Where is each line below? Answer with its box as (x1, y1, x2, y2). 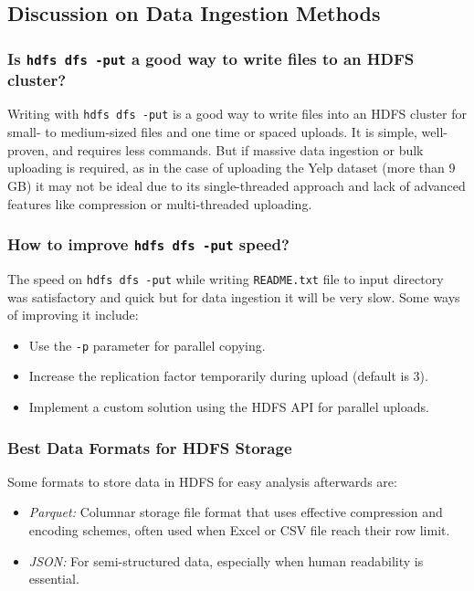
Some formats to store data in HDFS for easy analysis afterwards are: (7, 471, 397, 491)
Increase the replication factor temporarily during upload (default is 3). (28, 366, 428, 385)
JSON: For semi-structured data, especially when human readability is (28, 551, 424, 570)
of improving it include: (7, 305, 139, 324)
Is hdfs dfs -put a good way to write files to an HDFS (7, 47, 415, 69)
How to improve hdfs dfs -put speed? (7, 233, 290, 256)
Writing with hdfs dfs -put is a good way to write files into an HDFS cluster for (7, 104, 467, 123)
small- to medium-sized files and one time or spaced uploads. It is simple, (7, 122, 417, 142)
